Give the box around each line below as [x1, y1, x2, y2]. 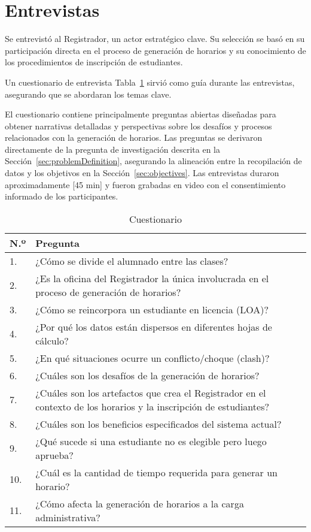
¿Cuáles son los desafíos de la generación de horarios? [35, 368, 260, 382]
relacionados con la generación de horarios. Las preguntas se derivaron [5, 131, 263, 144]
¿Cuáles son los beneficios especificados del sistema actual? [35, 416, 282, 431]
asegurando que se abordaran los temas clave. [5, 87, 172, 100]
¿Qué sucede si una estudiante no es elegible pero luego [35, 434, 267, 448]
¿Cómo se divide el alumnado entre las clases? [35, 253, 228, 268]
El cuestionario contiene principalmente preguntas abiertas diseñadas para [5, 108, 276, 120]
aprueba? [35, 448, 74, 462]
